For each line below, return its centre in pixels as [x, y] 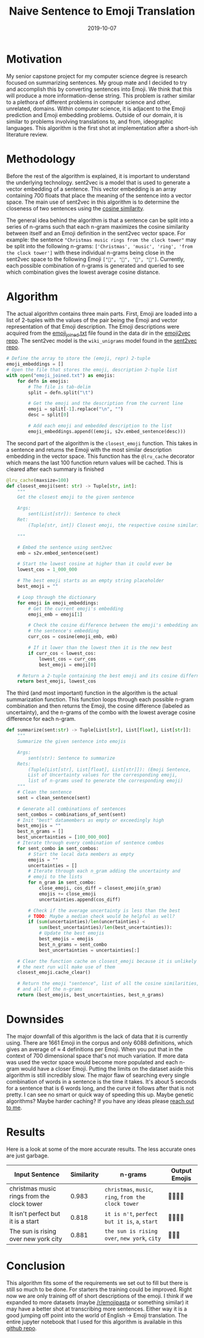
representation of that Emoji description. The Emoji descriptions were [93, 326]
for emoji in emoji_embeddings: [58, 603]
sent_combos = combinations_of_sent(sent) [72, 814]
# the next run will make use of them [66, 967]
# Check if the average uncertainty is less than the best [104, 910]
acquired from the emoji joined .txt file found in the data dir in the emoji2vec [99, 334]
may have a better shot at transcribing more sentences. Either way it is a [97, 1309]
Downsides [35, 1019]
